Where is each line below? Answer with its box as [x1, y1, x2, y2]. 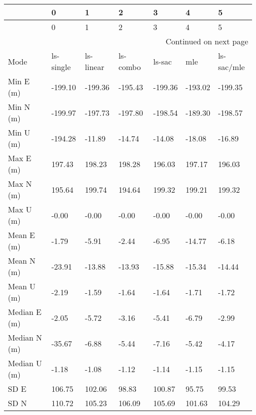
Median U [8, 357, 42, 369]
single [51, 61, 71, 72]
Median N [8, 332, 42, 343]
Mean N [8, 255, 36, 266]
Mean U [8, 280, 36, 292]
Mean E [8, 229, 35, 241]
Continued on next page [165, 35, 248, 47]
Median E [8, 306, 42, 317]
